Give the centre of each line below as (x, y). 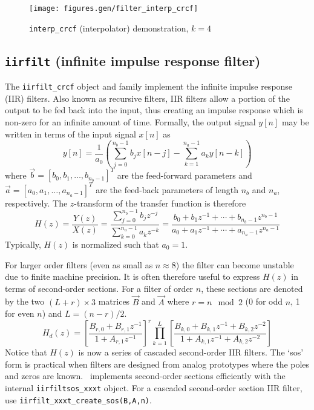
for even (20, 313)
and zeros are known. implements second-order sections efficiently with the (145, 376)
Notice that (26, 352)
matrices (114, 301)
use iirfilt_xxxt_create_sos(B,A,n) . (78, 399)
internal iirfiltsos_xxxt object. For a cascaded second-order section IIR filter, (154, 387)
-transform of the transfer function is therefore (160, 203)
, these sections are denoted (252, 288)
